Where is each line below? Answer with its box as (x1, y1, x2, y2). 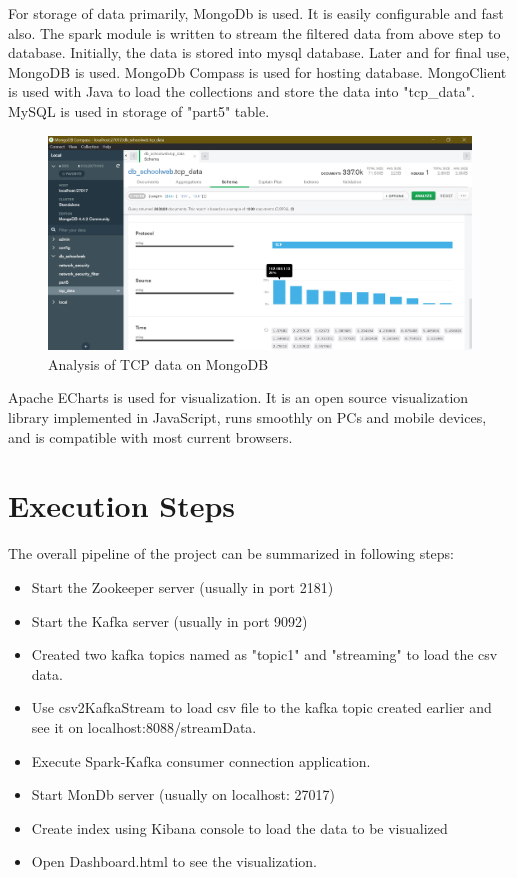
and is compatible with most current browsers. (8, 426, 293, 447)
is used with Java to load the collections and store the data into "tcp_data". (8, 81, 475, 102)
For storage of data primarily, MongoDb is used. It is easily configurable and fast (8, 3, 504, 23)
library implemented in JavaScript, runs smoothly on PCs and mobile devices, (8, 407, 487, 428)
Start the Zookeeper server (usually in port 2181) (31, 576, 334, 597)
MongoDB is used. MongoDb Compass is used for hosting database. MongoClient (8, 61, 507, 82)
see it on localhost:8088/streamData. (31, 716, 257, 737)
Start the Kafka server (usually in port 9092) (31, 610, 308, 631)
